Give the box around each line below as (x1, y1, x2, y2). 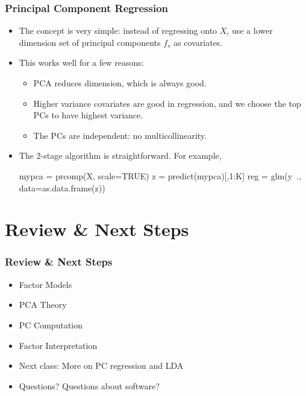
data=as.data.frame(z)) (19, 181, 105, 194)
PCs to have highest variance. (33, 109, 143, 121)
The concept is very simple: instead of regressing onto (19, 24, 217, 37)
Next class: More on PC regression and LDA (19, 359, 184, 372)
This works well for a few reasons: (19, 56, 144, 69)
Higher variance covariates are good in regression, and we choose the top (33, 97, 301, 109)
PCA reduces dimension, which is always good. (33, 77, 207, 89)
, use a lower (226, 24, 273, 37)
